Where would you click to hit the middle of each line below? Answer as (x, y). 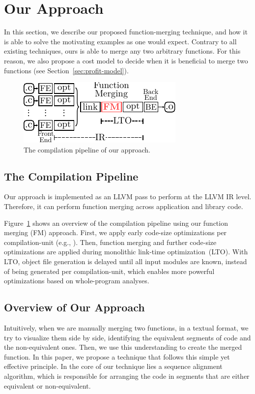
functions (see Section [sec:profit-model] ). (66, 70)
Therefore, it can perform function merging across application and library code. (124, 206)
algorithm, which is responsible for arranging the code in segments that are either (127, 376)
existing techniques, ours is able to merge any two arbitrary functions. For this (122, 51)
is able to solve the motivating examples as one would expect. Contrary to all (120, 41)
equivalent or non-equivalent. (47, 385)
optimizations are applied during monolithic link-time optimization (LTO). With (126, 252)
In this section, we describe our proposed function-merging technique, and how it (126, 32)
